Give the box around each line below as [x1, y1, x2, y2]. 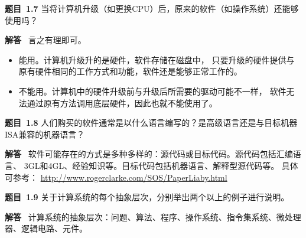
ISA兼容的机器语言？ [5, 128, 85, 140]
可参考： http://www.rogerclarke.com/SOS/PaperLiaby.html [5, 171, 227, 183]
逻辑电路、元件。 [21, 222, 87, 234]
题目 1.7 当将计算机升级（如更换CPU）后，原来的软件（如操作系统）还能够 [5, 2, 299, 14]
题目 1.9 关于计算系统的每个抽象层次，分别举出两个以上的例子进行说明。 [5, 191, 289, 203]
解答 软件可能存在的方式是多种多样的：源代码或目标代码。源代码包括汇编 [5, 148, 293, 160]
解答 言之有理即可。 [5, 34, 86, 46]
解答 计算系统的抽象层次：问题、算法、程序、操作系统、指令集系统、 [5, 210, 276, 223]
